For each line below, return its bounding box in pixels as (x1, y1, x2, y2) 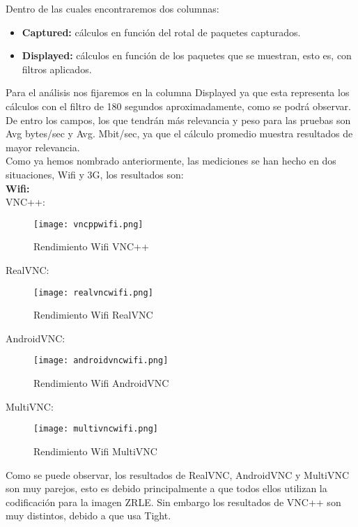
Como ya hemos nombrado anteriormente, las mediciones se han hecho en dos (6, 153, 336, 168)
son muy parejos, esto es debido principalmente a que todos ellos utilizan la (6, 481, 327, 496)
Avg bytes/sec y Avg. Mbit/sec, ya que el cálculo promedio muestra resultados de (6, 126, 353, 141)
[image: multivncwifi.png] (33, 424, 158, 434)
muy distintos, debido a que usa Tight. (6, 508, 171, 523)
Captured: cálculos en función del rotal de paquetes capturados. (22, 24, 301, 39)
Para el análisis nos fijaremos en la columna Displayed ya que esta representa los (6, 85, 350, 100)
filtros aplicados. (22, 61, 92, 76)
